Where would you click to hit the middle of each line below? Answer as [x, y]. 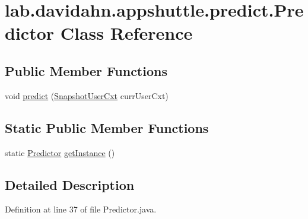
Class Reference [126, 33]
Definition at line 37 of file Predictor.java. [81, 209]
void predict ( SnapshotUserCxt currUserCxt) [87, 95]
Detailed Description [70, 184]
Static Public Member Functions [107, 127]
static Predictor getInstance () [60, 152]
